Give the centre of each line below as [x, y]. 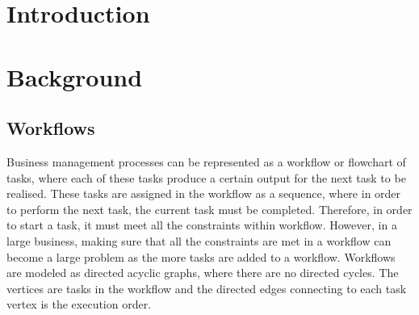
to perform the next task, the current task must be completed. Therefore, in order [209, 209]
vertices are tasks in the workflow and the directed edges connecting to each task [207, 288]
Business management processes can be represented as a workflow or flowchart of [206, 161]
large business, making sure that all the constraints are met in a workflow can [199, 240]
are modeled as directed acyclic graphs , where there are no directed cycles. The [203, 273]
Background [75, 76]
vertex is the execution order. [79, 304]
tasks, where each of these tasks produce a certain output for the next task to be [206, 177]
